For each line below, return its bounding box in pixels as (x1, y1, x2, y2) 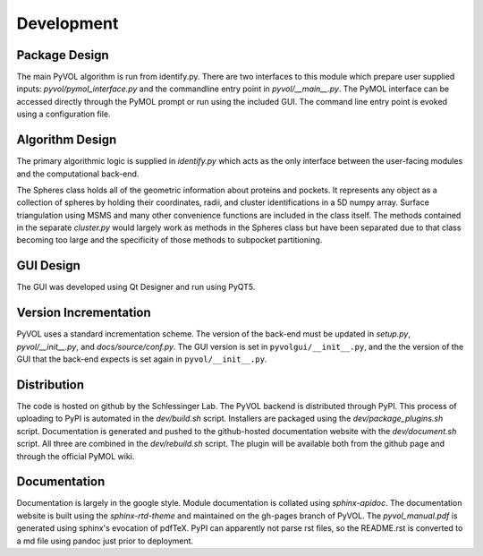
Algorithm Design (16, 133, 117, 148)
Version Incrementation (16, 305, 151, 321)
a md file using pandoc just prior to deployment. (16, 535, 194, 546)
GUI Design (16, 258, 80, 273)
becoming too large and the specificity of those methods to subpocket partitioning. (16, 235, 323, 245)
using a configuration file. (16, 108, 111, 120)
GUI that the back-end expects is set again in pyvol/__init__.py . (16, 354, 267, 364)
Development (16, 13, 119, 33)
